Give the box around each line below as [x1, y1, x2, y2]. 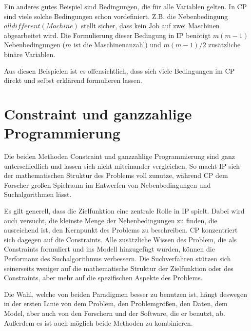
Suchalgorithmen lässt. [4, 189, 72, 199]
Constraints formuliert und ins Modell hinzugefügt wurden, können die [4, 244, 215, 254]
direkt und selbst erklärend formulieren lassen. [4, 75, 142, 85]
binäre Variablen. [4, 49, 56, 59]
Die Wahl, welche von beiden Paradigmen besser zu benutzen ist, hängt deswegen [4, 289, 247, 299]
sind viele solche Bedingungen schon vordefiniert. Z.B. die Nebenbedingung [4, 11, 228, 21]
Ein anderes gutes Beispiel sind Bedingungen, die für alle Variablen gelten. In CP [4, 1, 247, 11]
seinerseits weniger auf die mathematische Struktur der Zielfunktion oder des [4, 263, 233, 273]
